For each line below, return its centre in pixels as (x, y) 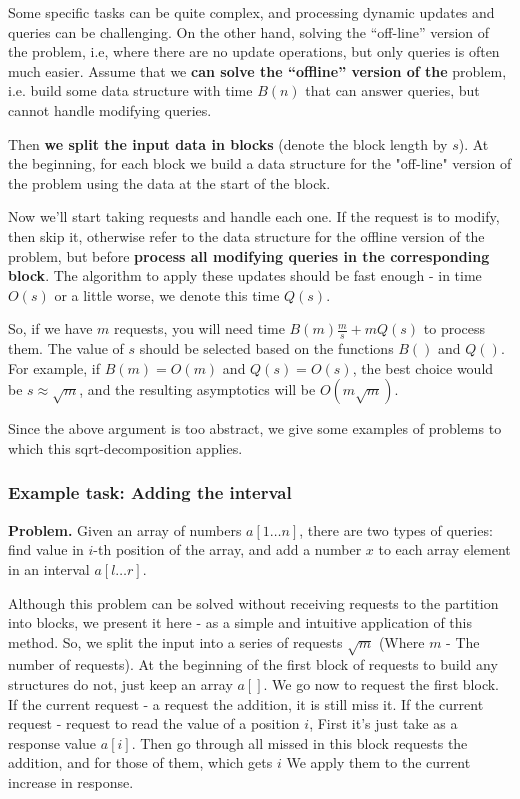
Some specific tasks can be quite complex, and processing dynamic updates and (251, 12)
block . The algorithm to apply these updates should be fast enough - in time (245, 275)
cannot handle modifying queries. (110, 109)
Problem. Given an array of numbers (125, 529)
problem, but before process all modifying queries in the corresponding (249, 255)
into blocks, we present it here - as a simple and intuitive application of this (240, 622)
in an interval (49, 568)
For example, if (54, 367)
